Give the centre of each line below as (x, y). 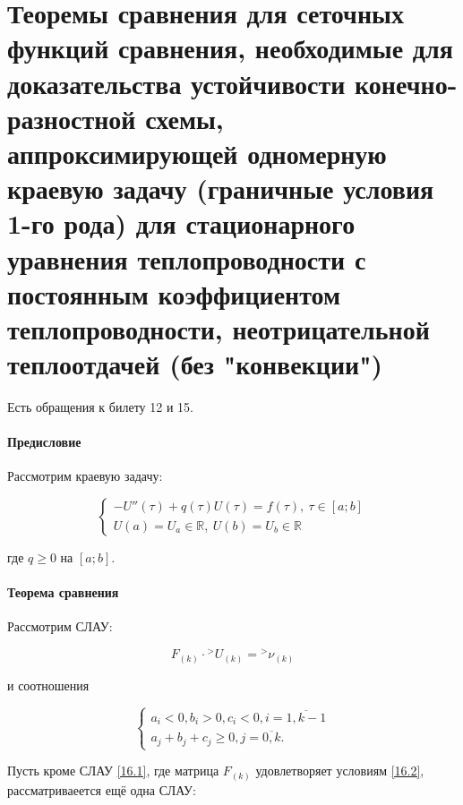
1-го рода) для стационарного (181, 223)
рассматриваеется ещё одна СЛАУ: (102, 789)
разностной (72, 118)
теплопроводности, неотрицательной (219, 328)
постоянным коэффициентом (174, 293)
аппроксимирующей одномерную (197, 153)
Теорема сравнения (63, 592)
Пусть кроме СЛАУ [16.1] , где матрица (113, 771)
